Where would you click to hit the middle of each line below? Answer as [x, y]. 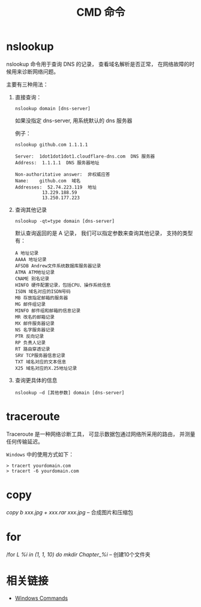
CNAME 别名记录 [32, 279]
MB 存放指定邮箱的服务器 [41, 298]
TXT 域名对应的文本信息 [40, 362]
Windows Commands [41, 598]
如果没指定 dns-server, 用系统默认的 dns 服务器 [73, 120]
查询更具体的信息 [36, 380]
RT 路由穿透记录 [32, 349]
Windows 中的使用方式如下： [40, 454]
